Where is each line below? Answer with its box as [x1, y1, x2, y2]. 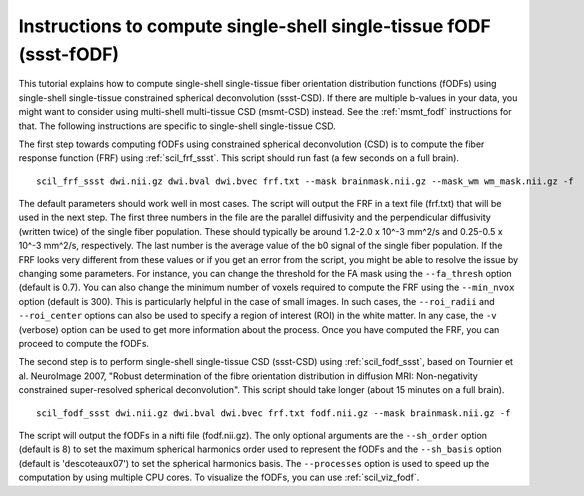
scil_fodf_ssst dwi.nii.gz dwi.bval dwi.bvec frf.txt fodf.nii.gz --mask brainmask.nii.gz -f [36, 407, 511, 419]
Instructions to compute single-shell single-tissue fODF [18, 15, 492, 37]
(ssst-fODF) [18, 43, 120, 65]
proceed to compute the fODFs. [18, 337, 150, 349]
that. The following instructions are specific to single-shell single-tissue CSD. [18, 120, 337, 132]
